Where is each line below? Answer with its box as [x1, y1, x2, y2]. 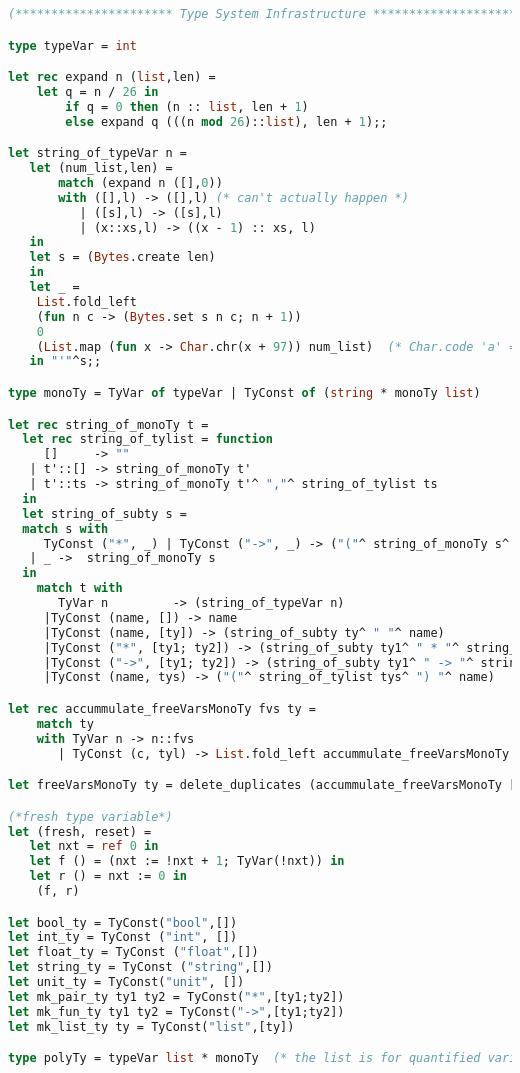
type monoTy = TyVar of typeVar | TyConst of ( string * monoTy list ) [8, 386, 481, 400]
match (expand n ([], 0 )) [58, 175, 223, 190]
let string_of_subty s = [22, 506, 187, 521]
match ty [36, 716, 94, 731]
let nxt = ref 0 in [29, 839, 159, 854]
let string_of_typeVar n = [8, 146, 187, 161]
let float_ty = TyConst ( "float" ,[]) [8, 945, 259, 960]
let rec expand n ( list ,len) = [8, 70, 216, 85]
